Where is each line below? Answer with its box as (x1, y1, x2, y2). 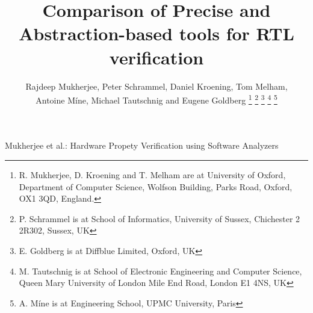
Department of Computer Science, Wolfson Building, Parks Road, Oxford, (19, 180, 293, 193)
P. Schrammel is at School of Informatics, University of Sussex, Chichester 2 (19, 212, 300, 225)
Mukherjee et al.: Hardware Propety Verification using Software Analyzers (5, 139, 279, 152)
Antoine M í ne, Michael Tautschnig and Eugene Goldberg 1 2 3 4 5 (36, 92, 277, 106)
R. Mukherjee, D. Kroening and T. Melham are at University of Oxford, (19, 168, 286, 181)
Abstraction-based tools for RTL (19, 21, 294, 46)
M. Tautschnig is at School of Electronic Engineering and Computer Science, (19, 264, 302, 277)
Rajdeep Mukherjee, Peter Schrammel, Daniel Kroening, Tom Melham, (25, 79, 288, 92)
